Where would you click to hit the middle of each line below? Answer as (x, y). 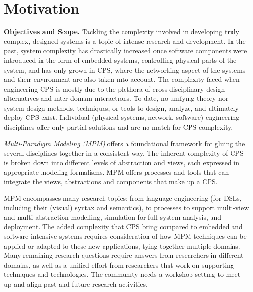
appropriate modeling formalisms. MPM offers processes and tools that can (116, 172)
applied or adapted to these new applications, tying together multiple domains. (122, 245)
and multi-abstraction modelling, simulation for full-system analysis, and (113, 217)
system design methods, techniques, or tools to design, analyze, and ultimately (121, 107)
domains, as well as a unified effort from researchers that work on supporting (119, 264)
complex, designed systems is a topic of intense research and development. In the (125, 41)
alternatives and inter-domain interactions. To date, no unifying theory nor (116, 98)
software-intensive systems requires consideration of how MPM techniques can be (125, 236)
